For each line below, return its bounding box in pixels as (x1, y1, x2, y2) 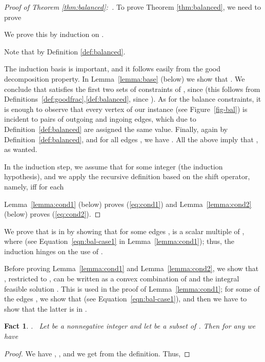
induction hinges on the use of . (4, 245, 103, 256)
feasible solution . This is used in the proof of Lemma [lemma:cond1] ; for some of (4, 283, 260, 294)
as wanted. (4, 144, 37, 155)
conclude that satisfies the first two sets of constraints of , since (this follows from (4, 83, 260, 94)
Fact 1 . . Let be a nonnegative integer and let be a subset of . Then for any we (4, 320, 256, 331)
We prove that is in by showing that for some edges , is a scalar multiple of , (4, 225, 244, 236)
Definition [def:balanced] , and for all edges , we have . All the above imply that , (4, 134, 258, 144)
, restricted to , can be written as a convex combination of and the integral (4, 273, 239, 284)
